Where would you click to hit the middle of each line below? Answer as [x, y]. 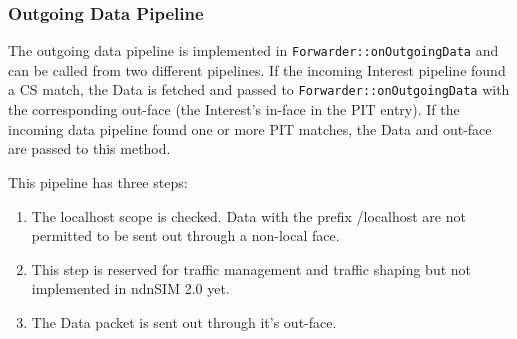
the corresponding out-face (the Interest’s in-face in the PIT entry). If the [234, 109]
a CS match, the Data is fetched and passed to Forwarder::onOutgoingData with [259, 89]
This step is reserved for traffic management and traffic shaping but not [251, 268]
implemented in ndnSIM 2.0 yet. [130, 288]
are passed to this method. [89, 148]
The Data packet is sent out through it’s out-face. [184, 321]
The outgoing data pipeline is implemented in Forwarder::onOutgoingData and [253, 50]
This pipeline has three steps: [98, 181]
